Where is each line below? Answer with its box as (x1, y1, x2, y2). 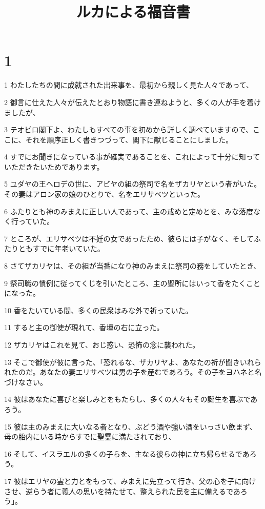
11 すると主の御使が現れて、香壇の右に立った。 (4, 322, 164, 333)
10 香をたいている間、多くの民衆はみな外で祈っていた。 (4, 304, 193, 315)
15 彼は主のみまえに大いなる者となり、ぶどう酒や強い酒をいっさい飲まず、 (4, 421, 257, 432)
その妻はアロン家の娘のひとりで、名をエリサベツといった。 (4, 189, 205, 199)
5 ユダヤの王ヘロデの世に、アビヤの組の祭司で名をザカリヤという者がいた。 (4, 178, 261, 189)
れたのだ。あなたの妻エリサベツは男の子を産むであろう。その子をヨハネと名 (4, 367, 262, 377)
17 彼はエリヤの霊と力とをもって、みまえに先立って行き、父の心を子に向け (4, 475, 256, 486)
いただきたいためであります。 (4, 161, 104, 172)
